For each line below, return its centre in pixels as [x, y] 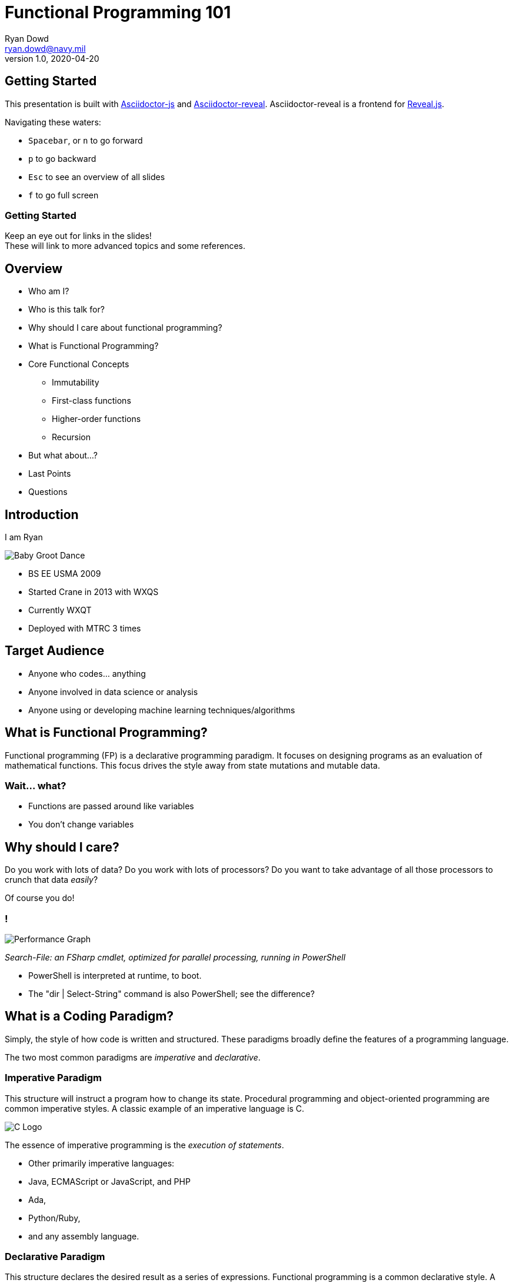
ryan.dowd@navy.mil [45, 48]
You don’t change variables [81, 825]
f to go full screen [64, 195]
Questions [48, 492]
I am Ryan [24, 537]
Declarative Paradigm [55, 1257]
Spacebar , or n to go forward [86, 140]
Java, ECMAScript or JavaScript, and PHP [109, 1181]
